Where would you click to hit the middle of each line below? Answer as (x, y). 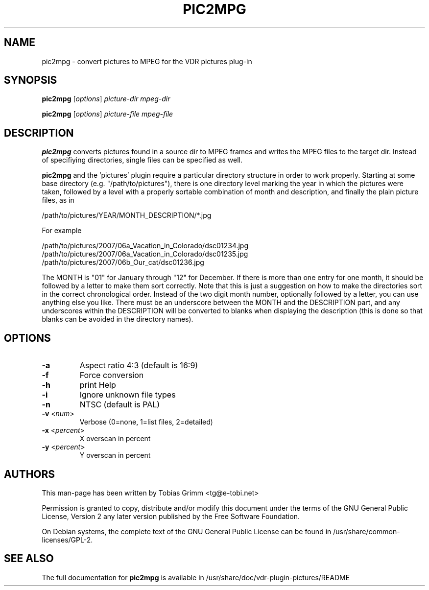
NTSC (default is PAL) (120, 405)
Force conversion (112, 375)
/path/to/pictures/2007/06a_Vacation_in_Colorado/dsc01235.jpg (145, 254)
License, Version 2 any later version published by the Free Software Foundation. (171, 516)
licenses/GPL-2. (67, 540)
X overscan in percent (115, 439)
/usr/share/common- (367, 531)
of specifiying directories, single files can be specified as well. (142, 160)
